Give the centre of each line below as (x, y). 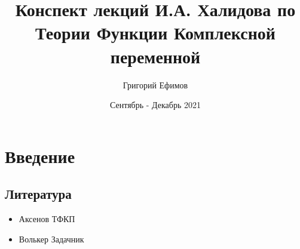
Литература (38, 194)
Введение (40, 156)
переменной (155, 56)
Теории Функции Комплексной (155, 33)
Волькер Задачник (51, 239)
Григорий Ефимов (155, 84)
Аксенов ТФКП (47, 219)
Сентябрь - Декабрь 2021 (155, 105)
